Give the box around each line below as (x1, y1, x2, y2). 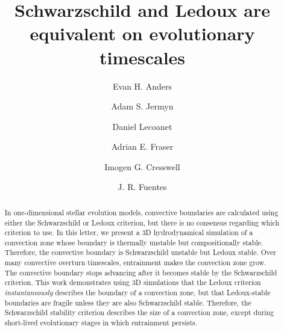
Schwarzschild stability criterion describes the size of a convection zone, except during (4, 307, 274, 318)
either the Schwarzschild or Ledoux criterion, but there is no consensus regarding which (4, 217, 280, 227)
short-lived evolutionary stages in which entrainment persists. (4, 318, 198, 328)
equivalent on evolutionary (30, 21, 255, 46)
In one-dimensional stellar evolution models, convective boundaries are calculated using (4, 207, 279, 217)
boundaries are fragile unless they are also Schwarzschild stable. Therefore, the (4, 297, 251, 307)
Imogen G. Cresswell (104, 160, 180, 173)
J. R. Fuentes (118, 180, 167, 193)
